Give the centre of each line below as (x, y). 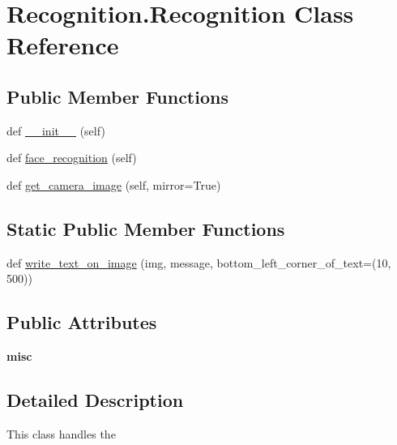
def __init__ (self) (56, 130)
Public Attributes (82, 322)
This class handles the (61, 433)
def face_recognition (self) (72, 158)
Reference (63, 45)
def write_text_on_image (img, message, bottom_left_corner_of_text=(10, (199, 262)
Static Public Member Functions (146, 228)
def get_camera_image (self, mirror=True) (114, 184)
